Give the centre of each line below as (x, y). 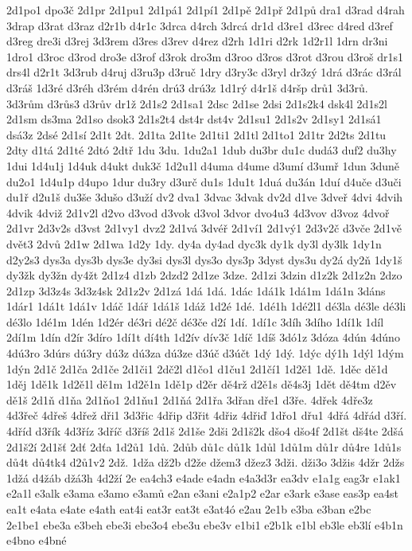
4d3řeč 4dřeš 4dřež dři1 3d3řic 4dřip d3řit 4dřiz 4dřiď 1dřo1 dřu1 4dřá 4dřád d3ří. (207, 415)
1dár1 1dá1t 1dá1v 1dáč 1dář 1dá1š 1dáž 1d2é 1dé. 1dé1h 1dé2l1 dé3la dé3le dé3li (206, 306)
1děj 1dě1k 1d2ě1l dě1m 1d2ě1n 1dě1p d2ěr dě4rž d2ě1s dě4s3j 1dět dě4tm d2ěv (202, 384)
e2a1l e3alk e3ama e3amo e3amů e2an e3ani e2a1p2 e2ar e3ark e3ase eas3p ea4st (202, 493)
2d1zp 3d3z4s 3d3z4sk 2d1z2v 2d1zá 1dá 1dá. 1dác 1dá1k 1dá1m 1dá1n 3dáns (196, 290)
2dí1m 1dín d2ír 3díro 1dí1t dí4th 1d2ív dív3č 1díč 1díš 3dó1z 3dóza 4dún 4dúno (203, 337)
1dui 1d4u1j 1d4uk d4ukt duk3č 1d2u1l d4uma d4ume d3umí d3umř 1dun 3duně (203, 165)
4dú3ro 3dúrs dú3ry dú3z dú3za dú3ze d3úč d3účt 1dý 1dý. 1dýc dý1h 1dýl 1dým (205, 353)
